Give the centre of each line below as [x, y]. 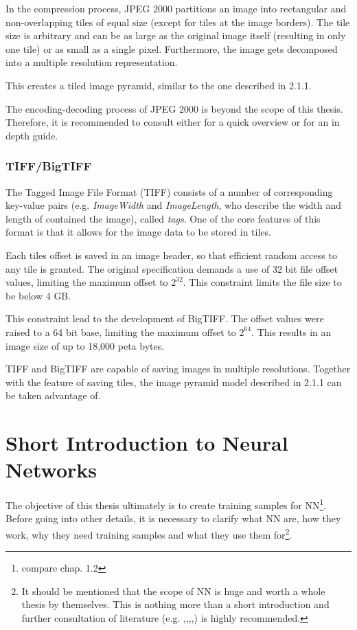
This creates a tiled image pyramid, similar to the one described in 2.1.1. [159, 85]
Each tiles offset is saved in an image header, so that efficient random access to [171, 255]
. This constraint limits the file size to [262, 282]
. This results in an [291, 331]
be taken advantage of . [53, 395]
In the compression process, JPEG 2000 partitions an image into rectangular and [176, 8]
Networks [51, 470]
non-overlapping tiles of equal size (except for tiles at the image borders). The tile [178, 22]
